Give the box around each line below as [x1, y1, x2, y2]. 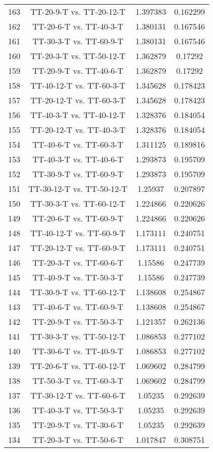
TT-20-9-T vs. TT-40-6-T [32, 65, 124, 76]
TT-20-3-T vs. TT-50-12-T [30, 50, 126, 62]
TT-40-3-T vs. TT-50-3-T [32, 404, 124, 416]
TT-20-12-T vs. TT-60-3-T [30, 94, 126, 106]
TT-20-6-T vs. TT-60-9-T [32, 212, 124, 224]
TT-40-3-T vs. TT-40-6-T [32, 153, 124, 165]
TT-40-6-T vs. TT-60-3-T [32, 138, 124, 150]
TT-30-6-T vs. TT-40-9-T [32, 345, 124, 357]
